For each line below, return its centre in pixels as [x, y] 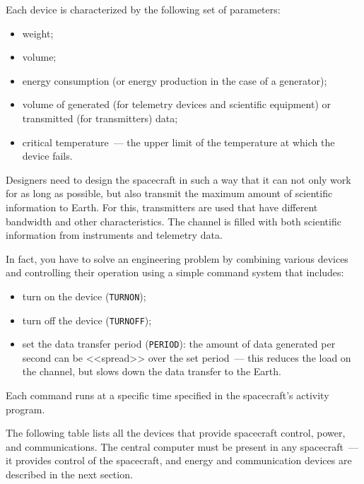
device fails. [47, 156]
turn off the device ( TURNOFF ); [87, 320]
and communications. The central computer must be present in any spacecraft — [182, 446]
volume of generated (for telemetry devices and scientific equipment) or [177, 104]
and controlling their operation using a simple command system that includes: [175, 272]
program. [25, 409]
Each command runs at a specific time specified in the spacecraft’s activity [168, 395]
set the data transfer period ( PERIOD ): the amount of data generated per [179, 344]
